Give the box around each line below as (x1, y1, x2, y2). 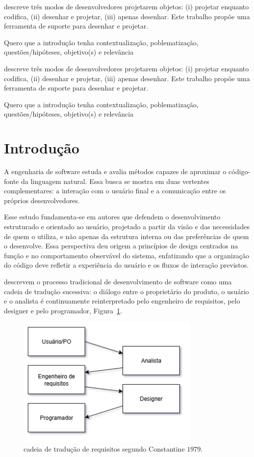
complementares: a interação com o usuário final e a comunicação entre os (4, 185, 226, 196)
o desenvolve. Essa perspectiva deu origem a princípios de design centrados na (4, 241, 238, 251)
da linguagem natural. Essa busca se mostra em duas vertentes (21, 176, 209, 186)
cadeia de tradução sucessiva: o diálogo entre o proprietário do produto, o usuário (4, 286, 249, 296)
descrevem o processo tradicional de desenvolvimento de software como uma (4, 276, 232, 286)
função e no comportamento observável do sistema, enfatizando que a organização (4, 250, 250, 260)
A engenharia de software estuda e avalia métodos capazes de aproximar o (4, 166, 227, 177)
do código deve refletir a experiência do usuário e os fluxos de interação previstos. (4, 260, 249, 270)
